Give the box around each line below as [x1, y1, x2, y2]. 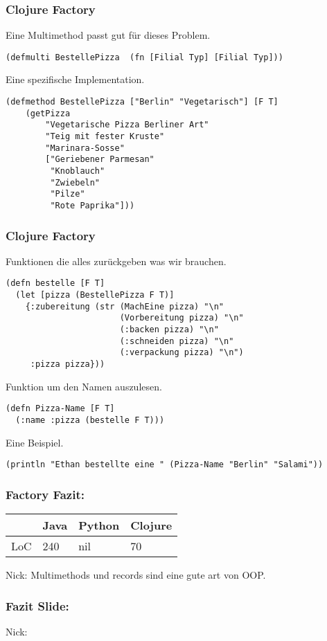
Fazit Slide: [6, 597, 69, 614]
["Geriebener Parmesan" [45, 154, 154, 165]
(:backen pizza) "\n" [119, 325, 219, 335]
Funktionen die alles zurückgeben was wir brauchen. [6, 253, 227, 268]
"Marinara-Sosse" [45, 143, 125, 153]
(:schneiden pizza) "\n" [119, 336, 234, 346]
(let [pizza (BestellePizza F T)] [15, 290, 175, 300]
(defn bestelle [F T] [6, 278, 105, 289]
